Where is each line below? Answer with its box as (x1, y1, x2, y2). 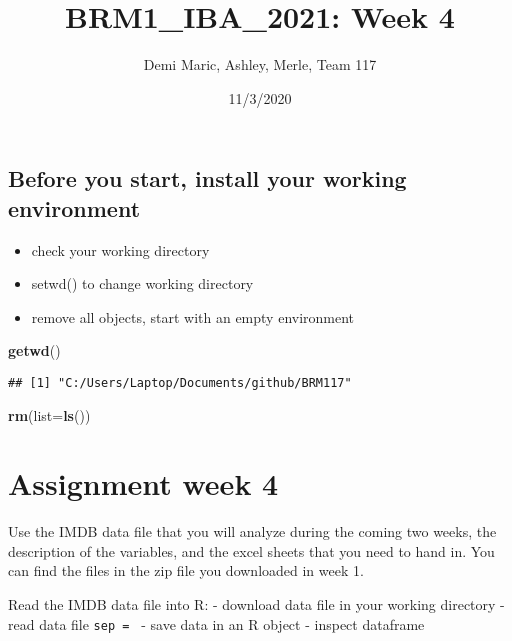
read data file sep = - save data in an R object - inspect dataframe (8, 613, 425, 634)
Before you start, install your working (8, 163, 407, 194)
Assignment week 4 (8, 463, 279, 504)
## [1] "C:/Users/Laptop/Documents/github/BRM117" (8, 375, 352, 390)
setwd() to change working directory (31, 273, 254, 294)
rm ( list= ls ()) (8, 404, 91, 425)
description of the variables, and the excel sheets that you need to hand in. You (8, 540, 495, 561)
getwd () (8, 340, 61, 361)
